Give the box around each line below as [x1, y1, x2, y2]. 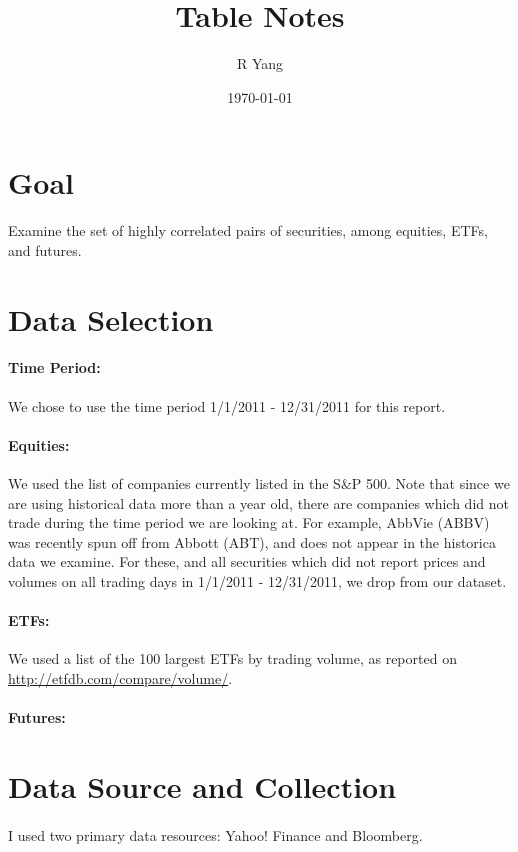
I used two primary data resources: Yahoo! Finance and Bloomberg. [8, 824, 423, 845]
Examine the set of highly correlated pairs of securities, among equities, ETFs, [8, 220, 488, 241]
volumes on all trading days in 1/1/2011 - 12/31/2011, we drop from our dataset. [8, 570, 507, 591]
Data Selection [8, 298, 214, 339]
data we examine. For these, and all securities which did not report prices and [8, 551, 486, 572]
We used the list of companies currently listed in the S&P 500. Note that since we [8, 473, 510, 493]
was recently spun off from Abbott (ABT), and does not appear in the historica [8, 531, 496, 552]
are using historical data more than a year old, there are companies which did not [8, 492, 509, 513]
